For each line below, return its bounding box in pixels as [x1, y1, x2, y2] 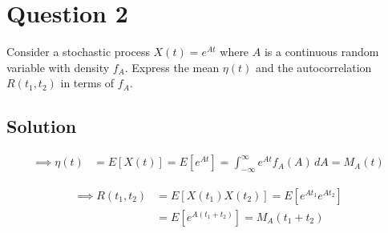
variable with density [6, 58, 110, 75]
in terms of [60, 74, 115, 91]
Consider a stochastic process [6, 43, 150, 60]
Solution [6, 114, 77, 139]
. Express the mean [124, 58, 220, 75]
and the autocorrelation [256, 58, 372, 75]
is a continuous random [264, 43, 379, 60]
